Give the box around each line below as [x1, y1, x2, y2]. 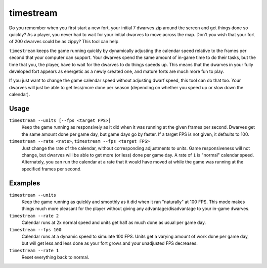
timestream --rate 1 [9, 248, 59, 253]
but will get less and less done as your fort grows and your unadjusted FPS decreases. [21, 240, 198, 246]
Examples [9, 179, 41, 187]
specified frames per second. [21, 166, 82, 172]
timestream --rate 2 [9, 213, 59, 218]
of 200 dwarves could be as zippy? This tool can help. [9, 39, 120, 45]
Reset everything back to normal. [21, 254, 89, 260]
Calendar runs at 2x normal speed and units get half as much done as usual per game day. [21, 219, 206, 225]
